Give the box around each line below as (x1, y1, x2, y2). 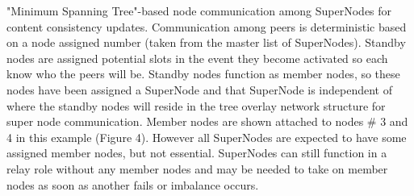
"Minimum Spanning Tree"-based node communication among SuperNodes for (6, 2, 392, 19)
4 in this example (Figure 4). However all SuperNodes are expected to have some (6, 128, 407, 145)
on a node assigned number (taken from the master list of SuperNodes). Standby (6, 34, 406, 51)
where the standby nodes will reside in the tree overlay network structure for (6, 97, 386, 114)
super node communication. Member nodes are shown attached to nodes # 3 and (6, 113, 408, 130)
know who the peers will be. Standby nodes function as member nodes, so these (6, 65, 400, 82)
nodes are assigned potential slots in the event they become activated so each (6, 49, 388, 66)
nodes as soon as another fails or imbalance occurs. (6, 176, 259, 193)
